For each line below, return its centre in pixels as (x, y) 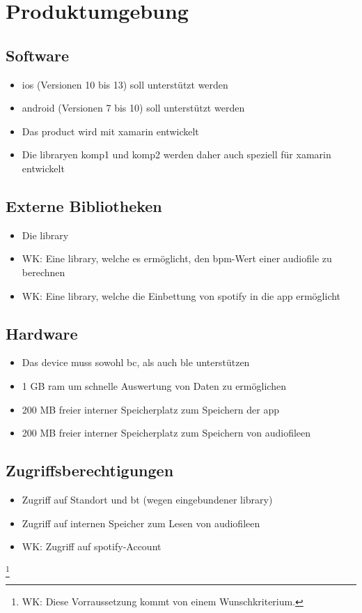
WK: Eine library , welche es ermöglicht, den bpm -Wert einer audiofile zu (177, 258)
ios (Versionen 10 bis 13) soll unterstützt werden (125, 84)
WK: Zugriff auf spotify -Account (92, 546)
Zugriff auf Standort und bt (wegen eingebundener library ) (147, 499)
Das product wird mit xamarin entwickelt (110, 131)
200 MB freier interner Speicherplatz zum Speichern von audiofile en (166, 433)
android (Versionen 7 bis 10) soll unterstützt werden (133, 108)
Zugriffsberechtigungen (90, 470)
